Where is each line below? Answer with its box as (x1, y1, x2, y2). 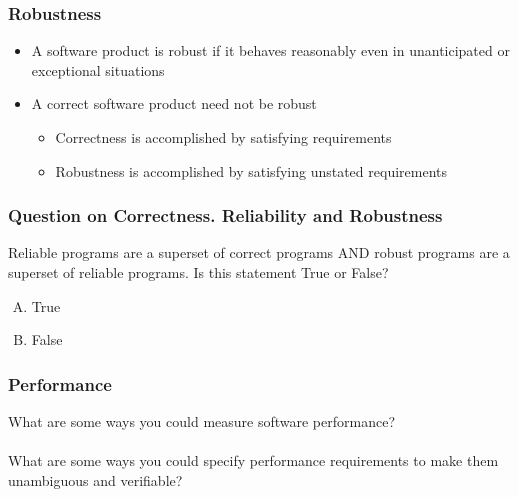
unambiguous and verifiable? (8, 469, 183, 490)
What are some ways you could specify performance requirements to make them (8, 450, 499, 471)
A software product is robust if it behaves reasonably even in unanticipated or (31, 40, 510, 61)
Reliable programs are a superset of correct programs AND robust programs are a (8, 242, 510, 263)
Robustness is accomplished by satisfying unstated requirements (55, 160, 447, 181)
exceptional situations (31, 59, 165, 80)
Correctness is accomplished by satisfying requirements (55, 127, 392, 147)
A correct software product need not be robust (31, 93, 317, 114)
